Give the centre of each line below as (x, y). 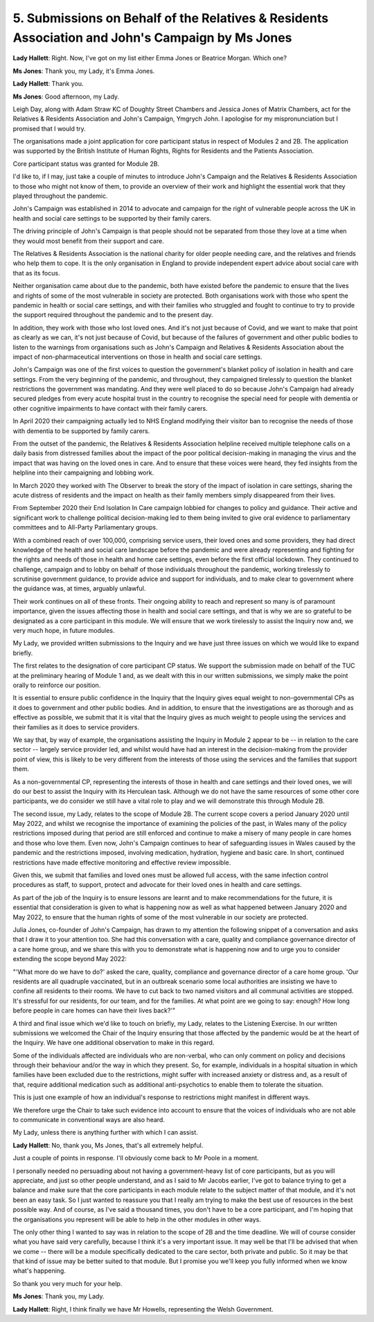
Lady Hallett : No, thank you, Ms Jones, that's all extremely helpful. (108, 1145)
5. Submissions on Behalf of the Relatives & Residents (171, 18)
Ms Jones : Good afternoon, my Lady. (66, 96)
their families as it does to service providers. (76, 727)
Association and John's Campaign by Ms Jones (152, 37)
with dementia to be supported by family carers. (81, 431)
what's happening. (39, 1271)
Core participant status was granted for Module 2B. (86, 164)
